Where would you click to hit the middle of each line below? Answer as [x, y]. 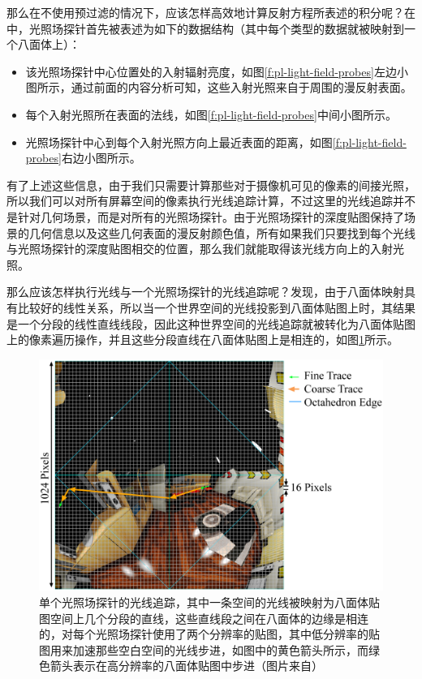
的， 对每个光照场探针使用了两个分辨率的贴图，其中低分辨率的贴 [209, 634]
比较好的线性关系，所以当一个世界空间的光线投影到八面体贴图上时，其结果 [216, 307]
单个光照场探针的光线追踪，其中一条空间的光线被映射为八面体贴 [209, 602]
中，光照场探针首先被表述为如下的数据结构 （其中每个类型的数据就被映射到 [205, 28]
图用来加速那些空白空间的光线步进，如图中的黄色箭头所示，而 [204, 649]
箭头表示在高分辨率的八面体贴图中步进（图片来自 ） [186, 666]
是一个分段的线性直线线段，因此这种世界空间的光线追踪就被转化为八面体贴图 [211, 323]
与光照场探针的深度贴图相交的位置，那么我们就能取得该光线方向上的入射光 [205, 249]
